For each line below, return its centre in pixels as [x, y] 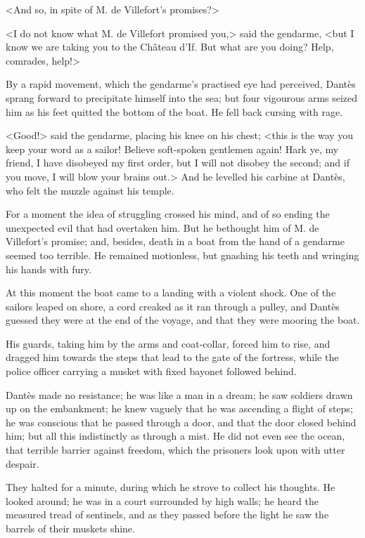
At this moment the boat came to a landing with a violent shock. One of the [171, 293]
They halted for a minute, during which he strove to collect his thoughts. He [171, 487]
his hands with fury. [49, 269]
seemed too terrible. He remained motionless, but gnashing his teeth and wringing [182, 255]
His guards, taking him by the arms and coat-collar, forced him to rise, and [168, 343]
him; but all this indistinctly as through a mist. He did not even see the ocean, [175, 436]
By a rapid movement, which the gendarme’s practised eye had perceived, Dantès [181, 84]
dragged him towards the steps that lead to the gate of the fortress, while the [172, 357]
